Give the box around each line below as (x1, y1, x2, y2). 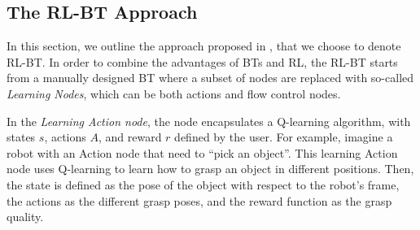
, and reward (98, 128, 162, 145)
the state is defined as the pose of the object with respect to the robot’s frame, (7, 176, 400, 193)
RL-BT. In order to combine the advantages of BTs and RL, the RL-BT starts (7, 53, 398, 70)
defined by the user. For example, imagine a (174, 128, 393, 145)
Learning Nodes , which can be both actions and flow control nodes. (7, 85, 341, 102)
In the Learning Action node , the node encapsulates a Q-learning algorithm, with (7, 112, 411, 129)
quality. (7, 208, 44, 225)
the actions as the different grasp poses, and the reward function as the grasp (7, 192, 392, 209)
